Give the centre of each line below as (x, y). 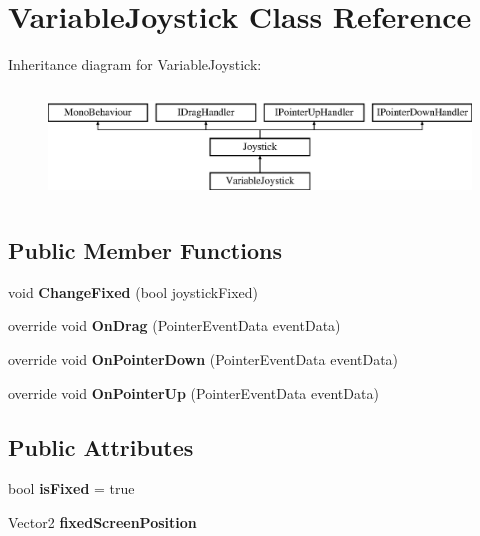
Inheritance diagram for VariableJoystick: (135, 64)
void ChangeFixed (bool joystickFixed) (133, 291)
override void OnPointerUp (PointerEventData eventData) (193, 392)
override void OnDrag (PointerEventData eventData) (174, 325)
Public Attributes (101, 446)
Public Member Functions (145, 250)
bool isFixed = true (71, 488)
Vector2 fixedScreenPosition (102, 522)
